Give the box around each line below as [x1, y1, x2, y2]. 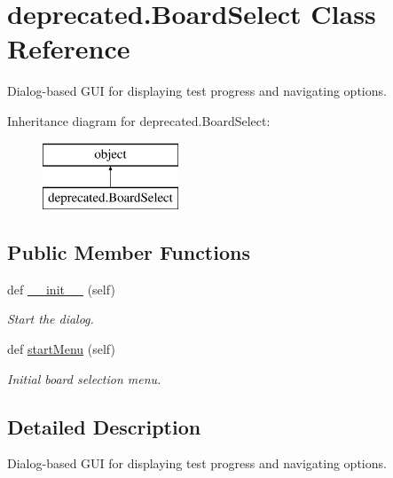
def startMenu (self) [7, 340, 115, 358]
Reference [7, 30, 130, 67]
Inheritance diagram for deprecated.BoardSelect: [7, 111, 271, 129]
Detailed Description [7, 412, 201, 440]
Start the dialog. [7, 310, 94, 328]
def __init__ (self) [7, 279, 115, 298]
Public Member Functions [7, 239, 250, 266]
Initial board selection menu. [7, 369, 161, 388]
